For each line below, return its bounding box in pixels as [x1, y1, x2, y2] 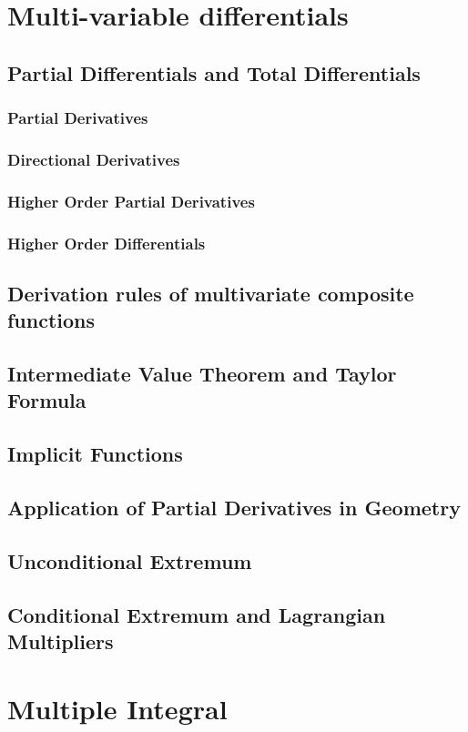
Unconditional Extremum [7, 546, 252, 574]
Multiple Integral [7, 689, 228, 727]
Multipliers [7, 627, 114, 655]
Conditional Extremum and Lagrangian [7, 600, 386, 628]
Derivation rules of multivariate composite [7, 279, 414, 307]
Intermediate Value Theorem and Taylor [7, 360, 397, 388]
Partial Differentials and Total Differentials [7, 58, 421, 86]
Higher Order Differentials [7, 231, 206, 254]
